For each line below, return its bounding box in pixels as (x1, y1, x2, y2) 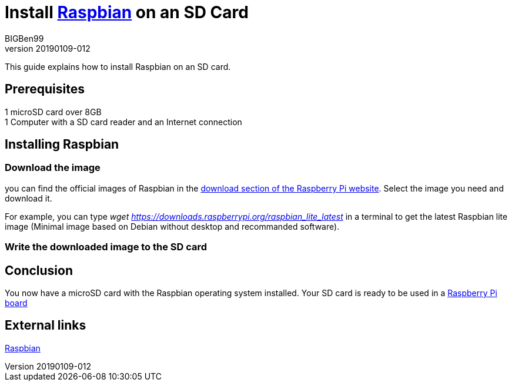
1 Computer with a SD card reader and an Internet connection (5, 116, 242, 127)
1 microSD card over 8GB (5, 106, 102, 117)
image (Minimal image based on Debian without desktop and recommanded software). (5, 221, 340, 231)
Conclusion (5, 263, 73, 278)
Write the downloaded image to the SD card (5, 241, 208, 253)
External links (5, 318, 86, 333)
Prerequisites (5, 82, 85, 97)
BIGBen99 (5, 33, 44, 43)
